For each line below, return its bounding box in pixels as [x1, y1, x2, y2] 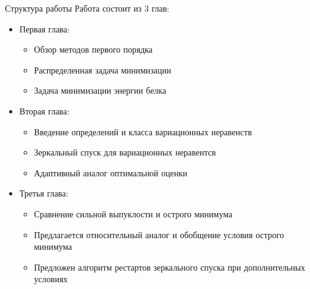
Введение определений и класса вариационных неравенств [34, 125, 252, 138]
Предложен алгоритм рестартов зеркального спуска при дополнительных [34, 260, 306, 273]
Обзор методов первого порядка [34, 43, 153, 56]
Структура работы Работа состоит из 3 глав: [5, 2, 170, 14]
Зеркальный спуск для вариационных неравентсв [34, 146, 216, 159]
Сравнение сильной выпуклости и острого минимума [34, 207, 233, 220]
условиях [34, 272, 68, 285]
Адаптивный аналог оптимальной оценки [34, 166, 187, 179]
